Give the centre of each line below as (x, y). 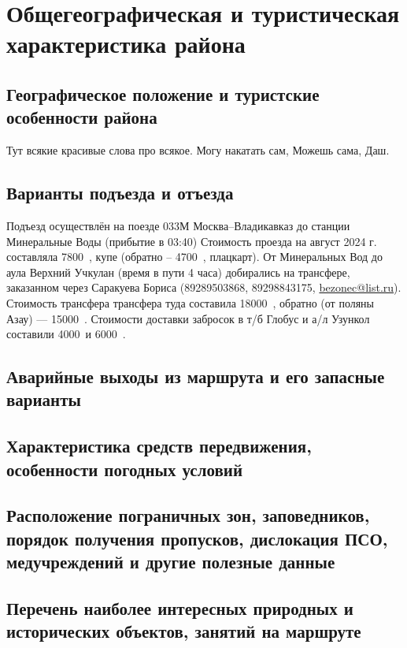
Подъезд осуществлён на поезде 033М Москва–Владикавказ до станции (178, 225)
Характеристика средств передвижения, (159, 446)
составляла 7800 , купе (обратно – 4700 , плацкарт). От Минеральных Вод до (194, 257)
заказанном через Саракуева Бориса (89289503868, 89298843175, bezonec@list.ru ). (204, 287)
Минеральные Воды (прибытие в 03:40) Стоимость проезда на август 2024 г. (192, 241)
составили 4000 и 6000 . (66, 334)
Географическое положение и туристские (163, 93)
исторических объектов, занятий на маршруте (184, 631)
